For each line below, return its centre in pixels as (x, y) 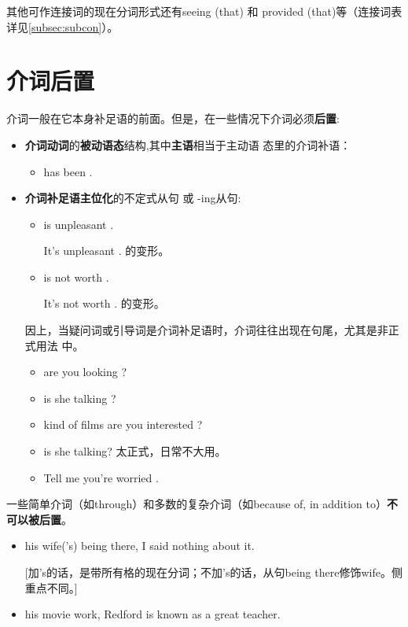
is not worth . (76, 277)
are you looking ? (85, 372)
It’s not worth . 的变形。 (104, 303)
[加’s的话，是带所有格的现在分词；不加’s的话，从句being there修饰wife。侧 (213, 572)
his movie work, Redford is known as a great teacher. (153, 614)
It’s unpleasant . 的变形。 (107, 251)
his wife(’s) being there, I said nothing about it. (140, 546)
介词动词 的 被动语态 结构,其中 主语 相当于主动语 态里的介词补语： (188, 144)
